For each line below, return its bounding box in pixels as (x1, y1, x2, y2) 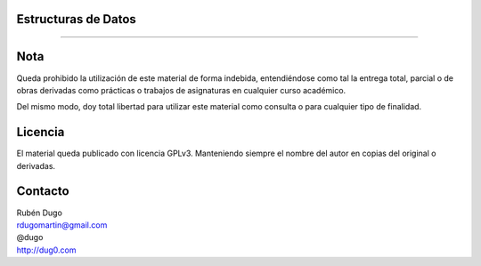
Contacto (16, 183, 70, 199)
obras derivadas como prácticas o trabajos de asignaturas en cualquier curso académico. (16, 85, 346, 95)
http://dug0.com (16, 245, 77, 255)
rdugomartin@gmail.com (16, 219, 108, 230)
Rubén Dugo (16, 207, 62, 218)
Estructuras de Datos (16, 12, 137, 27)
